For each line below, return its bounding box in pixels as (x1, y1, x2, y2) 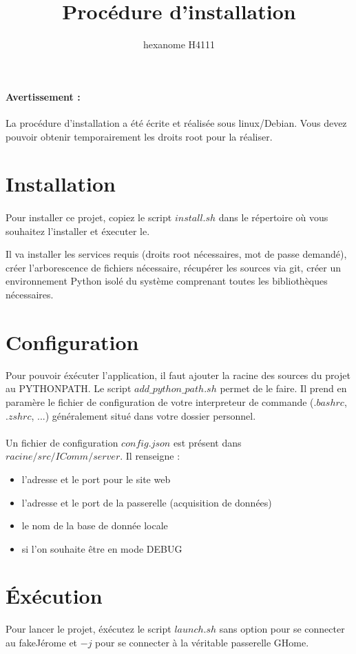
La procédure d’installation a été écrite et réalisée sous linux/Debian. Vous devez (6, 115, 347, 130)
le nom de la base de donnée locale (21, 518, 168, 533)
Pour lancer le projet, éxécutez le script (6, 622, 171, 636)
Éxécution (6, 582, 103, 610)
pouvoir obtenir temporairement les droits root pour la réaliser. (6, 129, 273, 143)
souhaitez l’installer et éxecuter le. (6, 223, 150, 238)
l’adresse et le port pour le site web (21, 471, 171, 486)
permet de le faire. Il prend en (220, 381, 347, 396)
